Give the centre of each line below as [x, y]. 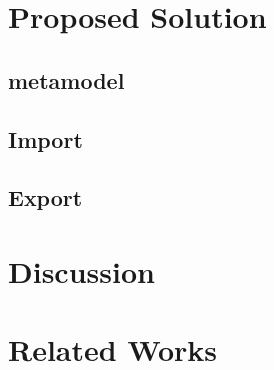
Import [45, 138]
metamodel [66, 79]
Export [45, 197]
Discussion [81, 270]
